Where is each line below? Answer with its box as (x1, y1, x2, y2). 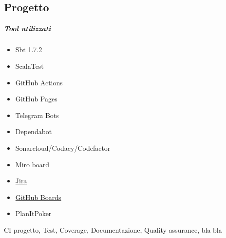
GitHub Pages (15, 94, 57, 104)
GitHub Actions (15, 77, 63, 87)
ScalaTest (15, 60, 44, 71)
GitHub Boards (15, 192, 61, 202)
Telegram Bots (15, 110, 59, 120)
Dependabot (15, 126, 52, 137)
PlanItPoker (15, 208, 52, 218)
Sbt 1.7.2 (15, 44, 42, 55)
